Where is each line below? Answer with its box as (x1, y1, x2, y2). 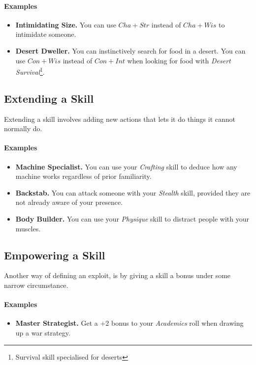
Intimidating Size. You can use (15, 19, 116, 29)
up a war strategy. (15, 327, 70, 337)
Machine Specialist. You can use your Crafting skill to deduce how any (15, 161, 237, 171)
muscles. (15, 223, 41, 233)
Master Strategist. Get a (15, 318, 98, 328)
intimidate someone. (15, 29, 76, 39)
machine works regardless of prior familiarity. (15, 171, 152, 181)
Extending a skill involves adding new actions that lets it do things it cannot (4, 113, 235, 124)
